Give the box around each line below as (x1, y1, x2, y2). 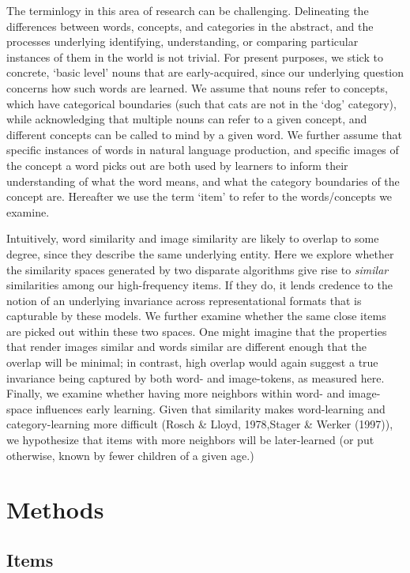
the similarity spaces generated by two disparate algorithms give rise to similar (6, 261, 389, 277)
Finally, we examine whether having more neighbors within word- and (6, 385, 345, 401)
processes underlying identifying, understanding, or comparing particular (6, 33, 359, 50)
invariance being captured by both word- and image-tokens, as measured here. (6, 369, 385, 386)
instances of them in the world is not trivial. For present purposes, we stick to (6, 48, 383, 65)
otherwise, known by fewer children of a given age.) (6, 447, 254, 463)
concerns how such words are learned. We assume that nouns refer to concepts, (6, 79, 388, 96)
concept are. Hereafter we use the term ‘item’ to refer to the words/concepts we (6, 188, 393, 205)
